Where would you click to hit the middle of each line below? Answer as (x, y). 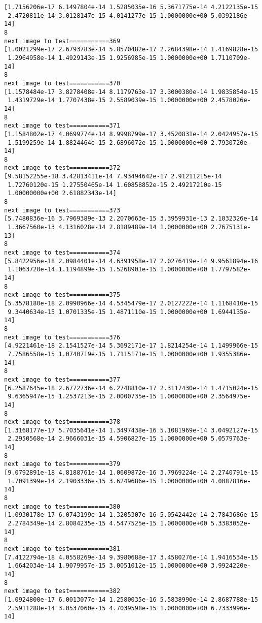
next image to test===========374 (62, 253)
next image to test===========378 (62, 422)
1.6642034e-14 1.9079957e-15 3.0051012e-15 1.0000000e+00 (107, 566)
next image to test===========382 (62, 591)
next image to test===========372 (62, 168)
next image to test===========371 (62, 126)
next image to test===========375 (62, 295)
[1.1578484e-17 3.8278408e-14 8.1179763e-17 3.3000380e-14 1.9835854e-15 (131, 92)
